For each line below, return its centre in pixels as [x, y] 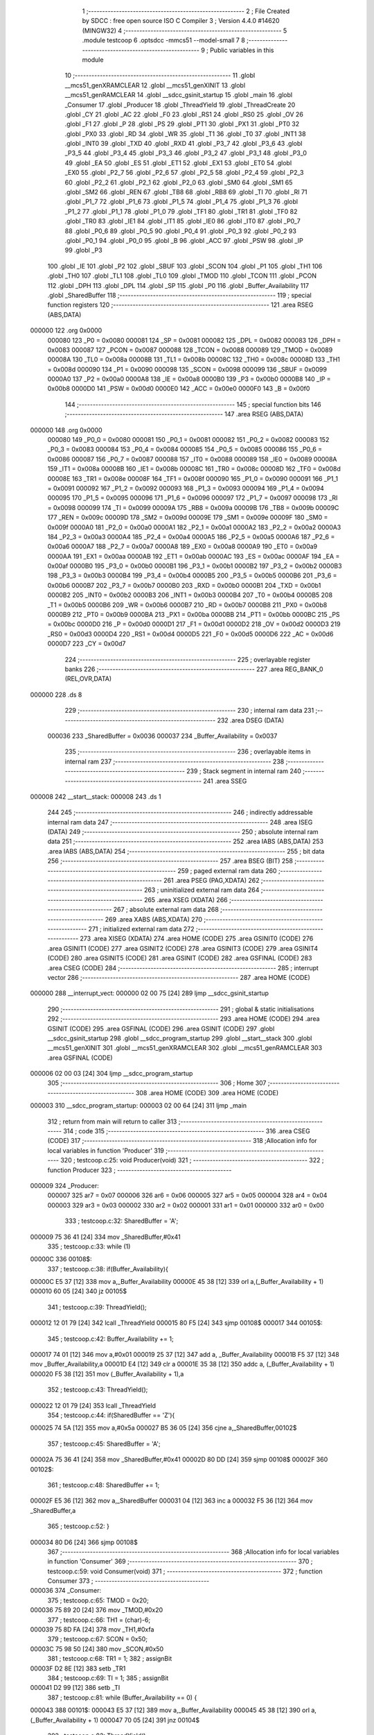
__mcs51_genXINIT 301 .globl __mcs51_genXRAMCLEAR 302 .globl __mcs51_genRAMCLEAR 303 [185, 1048]
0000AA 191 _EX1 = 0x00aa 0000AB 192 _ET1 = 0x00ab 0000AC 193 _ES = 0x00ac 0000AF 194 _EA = [194, 556]
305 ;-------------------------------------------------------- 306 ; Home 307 [157, 1083]
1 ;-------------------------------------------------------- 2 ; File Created [186, 11]
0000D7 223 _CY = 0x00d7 [87, 644]
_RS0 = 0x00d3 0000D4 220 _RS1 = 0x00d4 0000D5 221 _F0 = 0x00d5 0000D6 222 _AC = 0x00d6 [190, 634]
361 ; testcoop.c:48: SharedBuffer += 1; [104, 1484]
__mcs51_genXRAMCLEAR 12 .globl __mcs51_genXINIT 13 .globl [155, 85]
